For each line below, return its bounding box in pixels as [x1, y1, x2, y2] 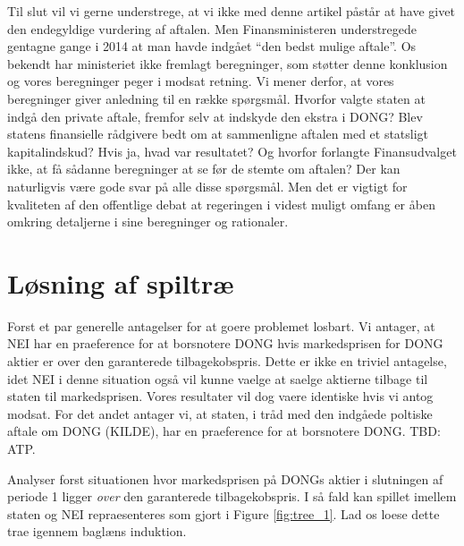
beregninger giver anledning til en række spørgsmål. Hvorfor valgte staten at [7, 89, 426, 107]
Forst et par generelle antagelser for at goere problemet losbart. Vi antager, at [7, 316, 435, 335]
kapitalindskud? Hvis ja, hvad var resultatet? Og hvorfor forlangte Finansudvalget [7, 141, 457, 160]
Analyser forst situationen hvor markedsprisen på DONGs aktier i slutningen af [7, 469, 443, 488]
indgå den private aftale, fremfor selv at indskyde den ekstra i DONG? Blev [7, 107, 423, 125]
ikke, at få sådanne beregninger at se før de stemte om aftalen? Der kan [7, 159, 401, 178]
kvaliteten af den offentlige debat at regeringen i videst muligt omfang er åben [7, 194, 435, 213]
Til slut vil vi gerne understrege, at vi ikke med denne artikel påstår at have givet [7, 2, 455, 20]
